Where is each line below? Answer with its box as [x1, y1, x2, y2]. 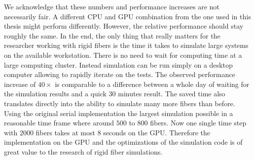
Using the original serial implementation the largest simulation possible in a [4, 108, 233, 118]
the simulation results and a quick [4, 88, 107, 99]
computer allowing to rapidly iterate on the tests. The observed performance [4, 69, 235, 80]
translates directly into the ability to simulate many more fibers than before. [4, 98, 235, 108]
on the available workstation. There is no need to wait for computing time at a [4, 49, 242, 60]
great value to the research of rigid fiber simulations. [4, 146, 163, 157]
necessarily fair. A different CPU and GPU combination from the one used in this [4, 11, 251, 21]
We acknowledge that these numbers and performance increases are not [4, 1, 219, 11]
